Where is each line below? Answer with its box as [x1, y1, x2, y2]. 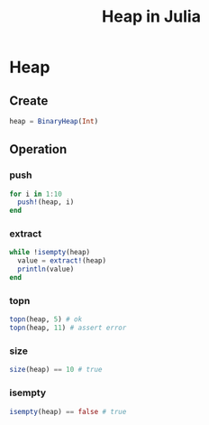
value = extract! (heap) [17, 256, 106, 265]
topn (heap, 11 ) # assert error [9, 323, 127, 333]
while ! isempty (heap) [9, 248, 91, 257]
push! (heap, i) [17, 198, 75, 207]
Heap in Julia [102, 6, 201, 27]
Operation [9, 142, 68, 157]
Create [9, 93, 49, 108]
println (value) [17, 264, 75, 274]
